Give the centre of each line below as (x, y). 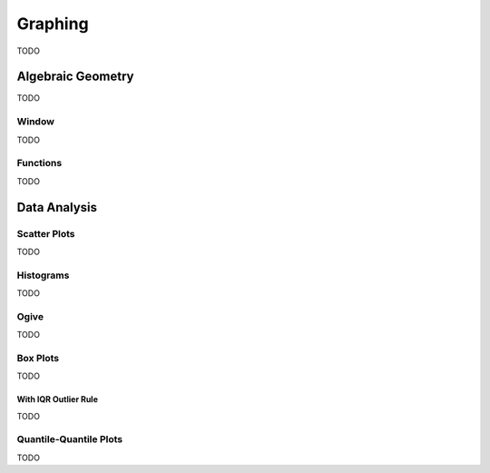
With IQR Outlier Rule (58, 399)
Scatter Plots (46, 233)
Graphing (53, 24)
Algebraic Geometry (75, 77)
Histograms (43, 275)
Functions (39, 163)
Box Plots (38, 358)
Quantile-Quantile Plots (69, 439)
